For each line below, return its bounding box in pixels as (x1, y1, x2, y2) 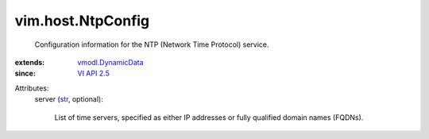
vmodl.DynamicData (77, 57, 144, 67)
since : (14, 68, 36, 79)
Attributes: (14, 83, 49, 93)
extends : (14, 57, 45, 67)
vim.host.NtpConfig (14, 12, 150, 29)
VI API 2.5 (77, 68, 110, 79)
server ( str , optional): (34, 95, 103, 104)
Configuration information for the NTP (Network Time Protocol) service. (34, 40, 269, 49)
